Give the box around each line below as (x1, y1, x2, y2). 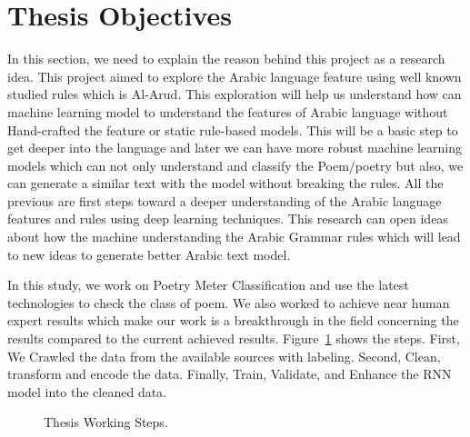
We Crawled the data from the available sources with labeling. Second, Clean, (7, 346, 441, 365)
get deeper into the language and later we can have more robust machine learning (7, 138, 462, 157)
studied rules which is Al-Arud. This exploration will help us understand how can (7, 84, 462, 104)
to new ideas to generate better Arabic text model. (7, 244, 291, 263)
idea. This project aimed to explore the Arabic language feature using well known (7, 66, 462, 85)
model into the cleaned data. (7, 382, 166, 401)
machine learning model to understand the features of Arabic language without (7, 102, 448, 121)
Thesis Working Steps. (44, 412, 168, 432)
